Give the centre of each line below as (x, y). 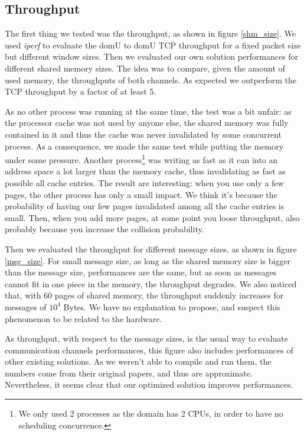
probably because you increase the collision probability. (104, 229)
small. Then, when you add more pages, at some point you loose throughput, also (152, 217)
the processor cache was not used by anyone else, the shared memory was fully (147, 123)
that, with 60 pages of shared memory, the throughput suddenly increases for (144, 295)
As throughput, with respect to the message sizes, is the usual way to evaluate (146, 338)
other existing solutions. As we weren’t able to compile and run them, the (138, 361)
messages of (26, 306)
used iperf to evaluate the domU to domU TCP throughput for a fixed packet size (153, 45)
